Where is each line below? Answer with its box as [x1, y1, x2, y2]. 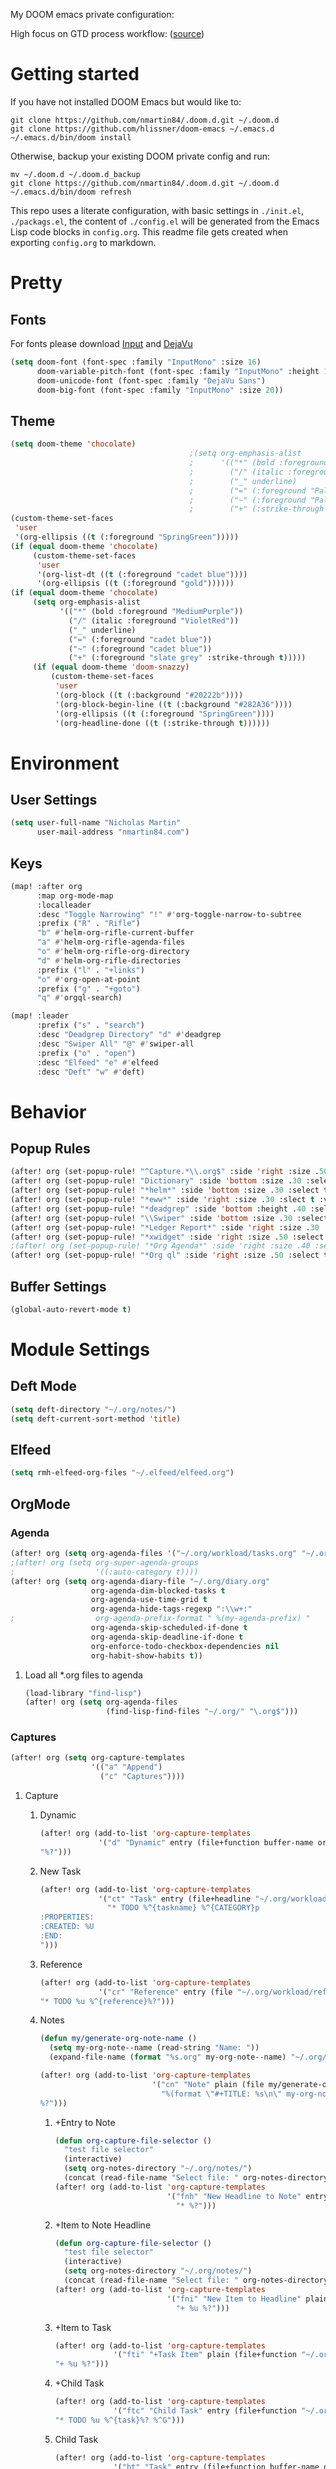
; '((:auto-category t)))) [10, 1567, 199, 1577]
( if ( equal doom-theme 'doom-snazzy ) [32, 662, 190, 673]
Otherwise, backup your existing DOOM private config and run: [10, 150, 270, 162]
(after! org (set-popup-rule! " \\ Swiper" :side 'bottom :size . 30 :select [10, 1213, 329, 1223]
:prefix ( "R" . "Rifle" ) [36, 919, 141, 929]
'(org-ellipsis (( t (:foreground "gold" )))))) [36, 579, 235, 589]
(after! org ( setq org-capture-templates [10, 1753, 186, 1763]
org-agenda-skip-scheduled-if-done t [90, 1623, 248, 1633]
